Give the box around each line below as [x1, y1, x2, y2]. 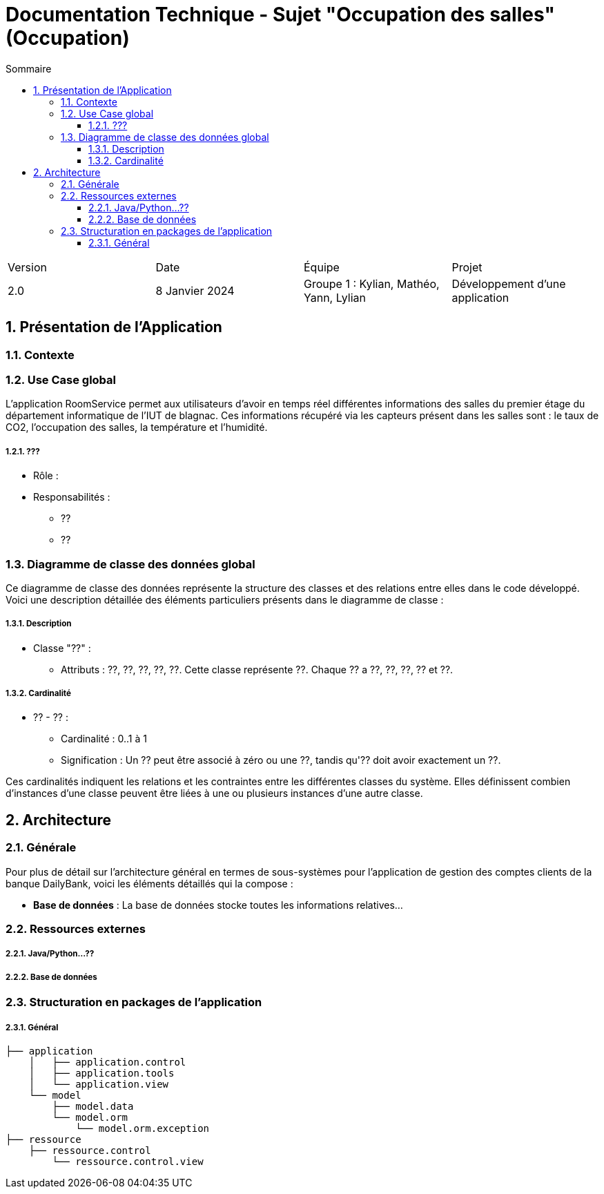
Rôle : [33, 470, 59, 482]
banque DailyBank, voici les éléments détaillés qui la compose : [6, 877, 293, 889]
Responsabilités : [33, 491, 110, 503]
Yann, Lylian [304, 290, 366, 305]
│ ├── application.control [28, 1056, 186, 1068]
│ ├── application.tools [28, 1067, 175, 1079]
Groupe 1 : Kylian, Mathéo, [304, 276, 440, 291]
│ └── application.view [28, 1078, 169, 1090]
